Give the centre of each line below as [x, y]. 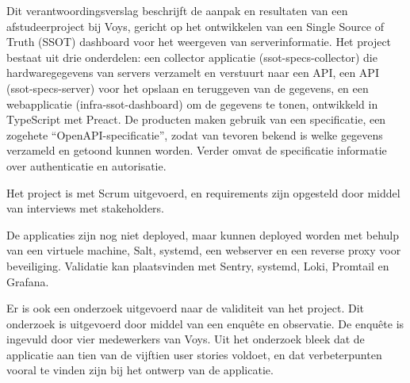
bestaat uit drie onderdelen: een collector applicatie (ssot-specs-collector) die [192, 57]
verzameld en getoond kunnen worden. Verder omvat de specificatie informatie [197, 150]
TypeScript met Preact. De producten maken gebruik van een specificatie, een [196, 119]
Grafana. [28, 281]
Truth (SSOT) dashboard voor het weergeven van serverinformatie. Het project [199, 42]
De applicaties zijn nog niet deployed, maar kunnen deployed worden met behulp [203, 234]
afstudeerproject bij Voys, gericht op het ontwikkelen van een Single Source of [195, 26]
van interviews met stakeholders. [86, 208]
